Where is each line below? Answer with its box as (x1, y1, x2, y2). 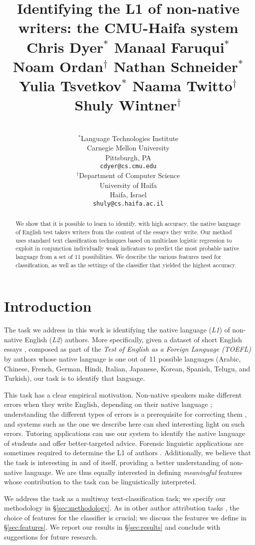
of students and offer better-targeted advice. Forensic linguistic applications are (4, 437, 244, 448)
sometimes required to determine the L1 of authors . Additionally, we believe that (4, 447, 251, 458)
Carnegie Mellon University (87, 143, 170, 153)
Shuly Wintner (74, 95, 177, 115)
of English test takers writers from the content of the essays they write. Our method (15, 227, 232, 236)
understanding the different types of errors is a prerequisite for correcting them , (4, 408, 247, 419)
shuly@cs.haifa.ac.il (93, 200, 164, 207)
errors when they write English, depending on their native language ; (4, 399, 213, 409)
